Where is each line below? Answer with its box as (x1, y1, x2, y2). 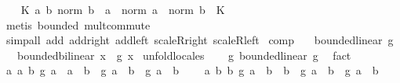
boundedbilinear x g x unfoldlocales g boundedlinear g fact (16, 47, 351, 63)
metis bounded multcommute (5, 16, 151, 33)
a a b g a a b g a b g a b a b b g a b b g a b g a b (5, 62, 379, 78)
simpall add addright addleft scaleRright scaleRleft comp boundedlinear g (5, 32, 394, 48)
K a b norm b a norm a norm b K (20, 2, 225, 17)
